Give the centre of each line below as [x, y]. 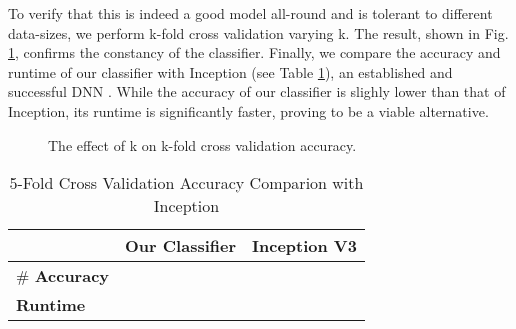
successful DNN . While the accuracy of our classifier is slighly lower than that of [257, 91]
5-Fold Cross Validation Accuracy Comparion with [186, 183]
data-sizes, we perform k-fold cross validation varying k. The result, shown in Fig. [258, 32]
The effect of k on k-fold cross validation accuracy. [202, 144]
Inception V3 [304, 246]
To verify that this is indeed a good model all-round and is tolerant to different [250, 13]
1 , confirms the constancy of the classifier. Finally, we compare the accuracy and [254, 52]
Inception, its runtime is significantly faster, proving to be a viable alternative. [248, 110]
